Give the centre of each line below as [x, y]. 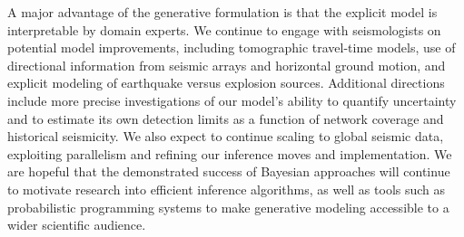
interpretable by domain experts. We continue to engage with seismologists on [224, 29]
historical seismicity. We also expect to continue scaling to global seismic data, [226, 136]
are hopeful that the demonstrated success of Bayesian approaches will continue [229, 171]
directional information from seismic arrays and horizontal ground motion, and [227, 65]
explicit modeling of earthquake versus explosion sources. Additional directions [226, 83]
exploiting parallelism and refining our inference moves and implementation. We [230, 153]
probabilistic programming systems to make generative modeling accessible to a [228, 207]
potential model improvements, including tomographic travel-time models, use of [232, 47]
